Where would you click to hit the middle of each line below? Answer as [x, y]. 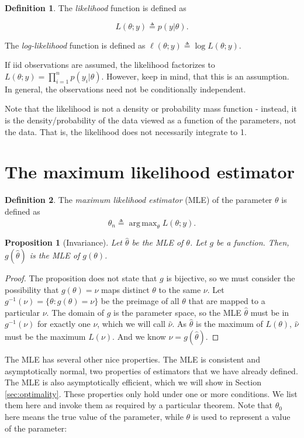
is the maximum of [229, 324]
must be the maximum [45, 337]
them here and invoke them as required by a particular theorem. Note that [139, 405]
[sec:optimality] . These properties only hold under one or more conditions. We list [151, 393]
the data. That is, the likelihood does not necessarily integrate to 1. [126, 131]
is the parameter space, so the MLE [177, 312]
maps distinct [125, 289]
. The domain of [75, 312]
